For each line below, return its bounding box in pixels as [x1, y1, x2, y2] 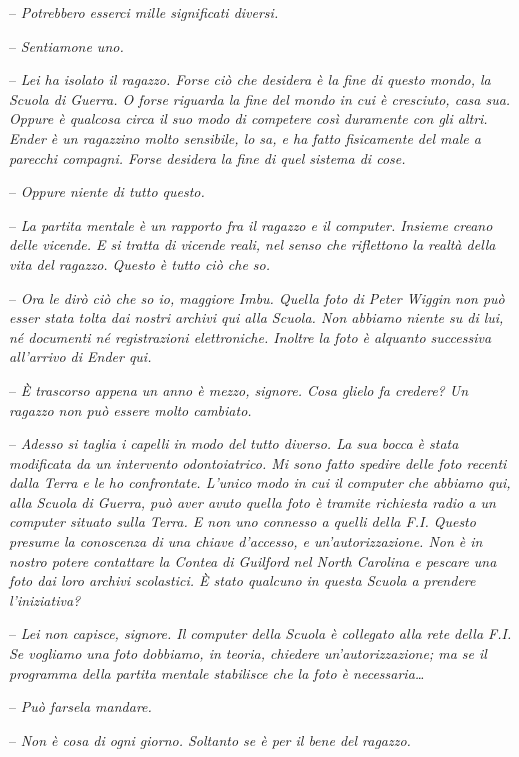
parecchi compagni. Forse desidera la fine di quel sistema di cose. [9, 147, 406, 168]
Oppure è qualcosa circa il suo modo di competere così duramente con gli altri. [9, 108, 488, 129]
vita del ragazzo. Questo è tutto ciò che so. [9, 253, 271, 274]
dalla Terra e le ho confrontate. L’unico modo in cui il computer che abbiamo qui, [9, 472, 511, 493]
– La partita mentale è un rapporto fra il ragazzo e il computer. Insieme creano [9, 214, 493, 235]
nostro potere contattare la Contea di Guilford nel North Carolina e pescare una [9, 550, 497, 571]
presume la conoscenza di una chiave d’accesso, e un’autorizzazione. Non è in [9, 531, 483, 552]
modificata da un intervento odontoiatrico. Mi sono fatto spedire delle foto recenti [9, 452, 507, 473]
